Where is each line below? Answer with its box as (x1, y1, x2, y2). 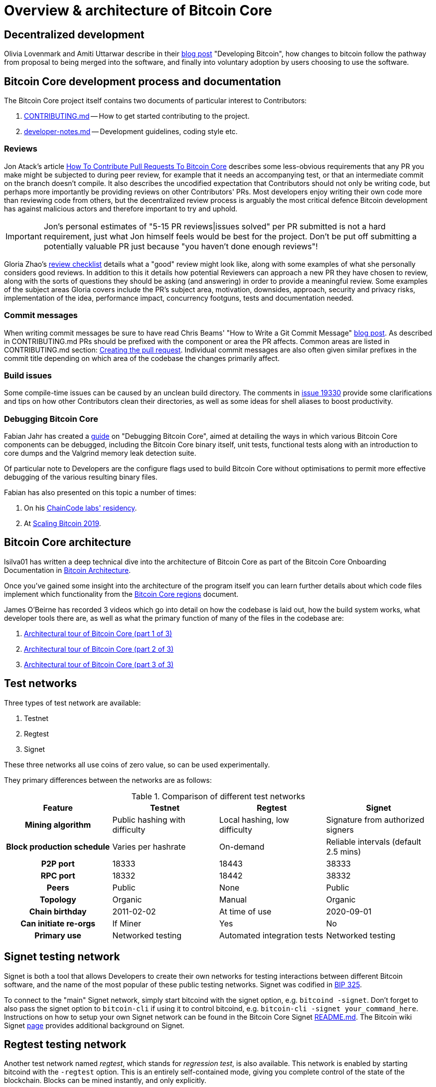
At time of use (219, 906, 272, 916)
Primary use (34, 930, 82, 940)
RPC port (40, 870, 75, 881)
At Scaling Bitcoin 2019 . (24, 519, 101, 528)
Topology (39, 894, 76, 905)
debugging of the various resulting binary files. (4, 473, 158, 482)
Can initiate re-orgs (20, 918, 96, 928)
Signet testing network (4, 950, 120, 963)
